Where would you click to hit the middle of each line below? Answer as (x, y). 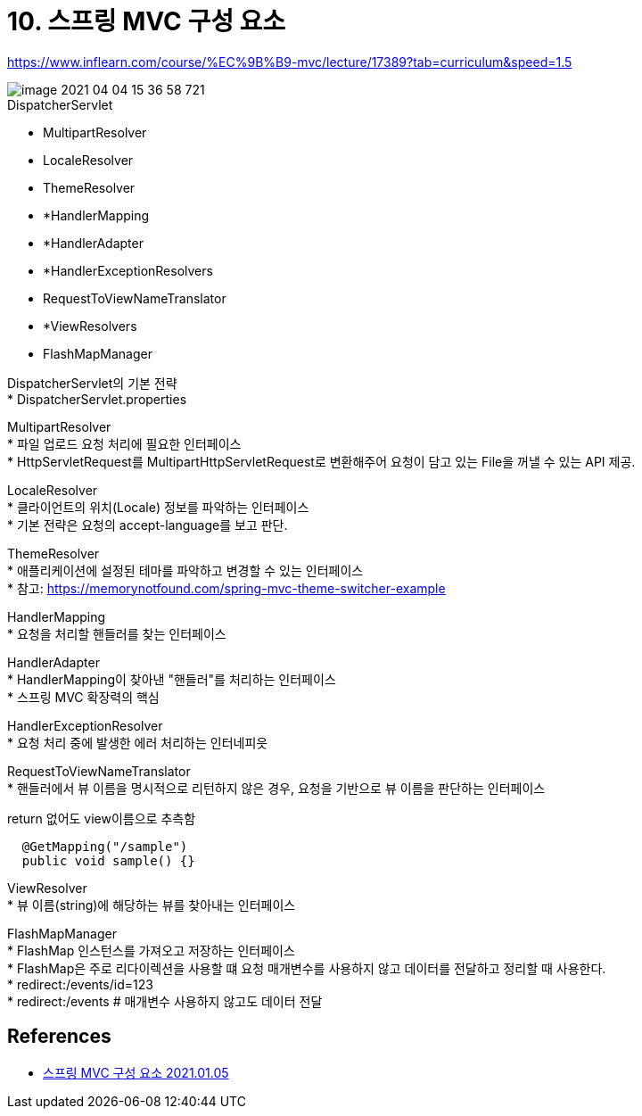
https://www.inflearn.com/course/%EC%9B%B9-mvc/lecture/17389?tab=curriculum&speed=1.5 (290, 62)
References (59, 1037)
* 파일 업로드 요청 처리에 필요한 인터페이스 (124, 443)
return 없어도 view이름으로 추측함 (102, 818)
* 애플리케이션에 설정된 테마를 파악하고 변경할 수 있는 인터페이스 (185, 570)
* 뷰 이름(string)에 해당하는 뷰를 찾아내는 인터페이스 (152, 905)
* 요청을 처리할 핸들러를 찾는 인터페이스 (117, 633)
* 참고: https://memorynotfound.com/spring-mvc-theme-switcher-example (226, 588)
